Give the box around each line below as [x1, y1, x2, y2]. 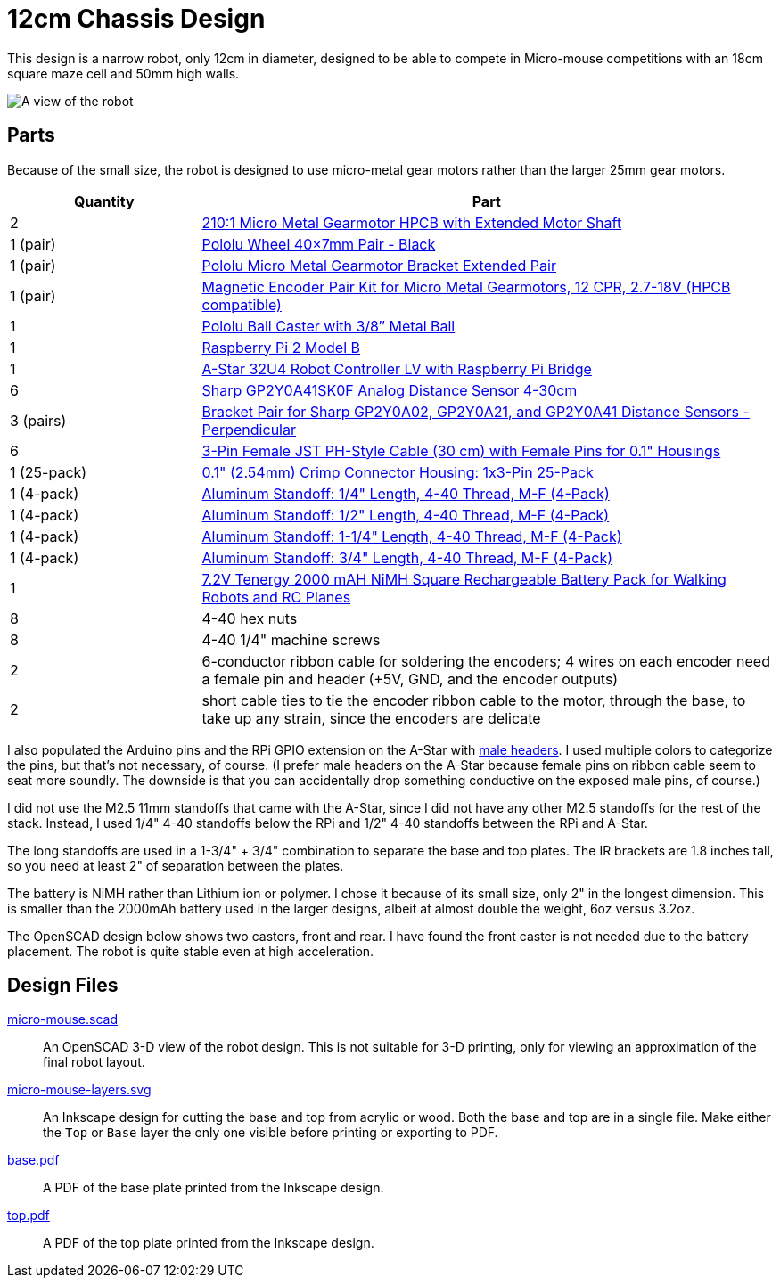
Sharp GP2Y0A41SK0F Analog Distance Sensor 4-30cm [201, 381, 578, 399]
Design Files [7, 974, 119, 997]
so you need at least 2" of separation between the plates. [7, 857, 344, 873]
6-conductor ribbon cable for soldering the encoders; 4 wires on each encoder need [201, 651, 770, 670]
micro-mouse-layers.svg [7, 1082, 152, 1098]
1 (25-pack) [10, 462, 87, 481]
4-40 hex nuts [201, 609, 298, 627]
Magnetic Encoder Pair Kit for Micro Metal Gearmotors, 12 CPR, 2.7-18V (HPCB [201, 277, 731, 296]
